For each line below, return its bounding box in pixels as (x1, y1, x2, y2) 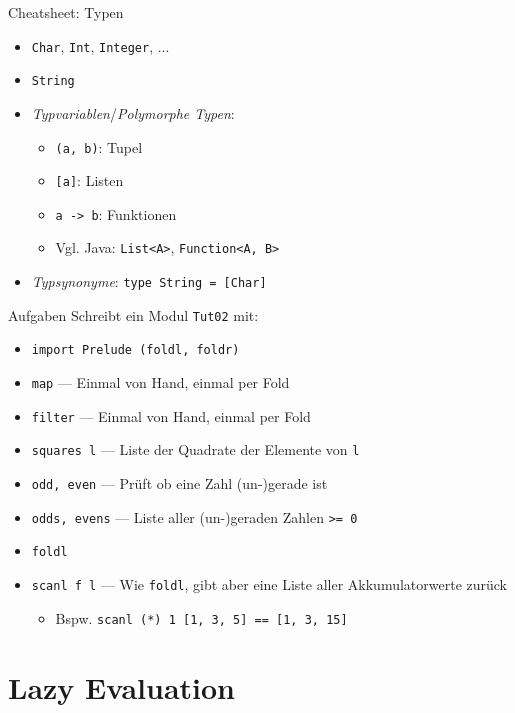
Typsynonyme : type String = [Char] (31, 271, 267, 292)
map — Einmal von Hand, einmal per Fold (31, 372, 290, 393)
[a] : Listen (55, 170, 124, 191)
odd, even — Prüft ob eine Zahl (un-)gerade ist (31, 473, 328, 494)
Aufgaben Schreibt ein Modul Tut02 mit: (8, 304, 259, 325)
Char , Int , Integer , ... (31, 35, 170, 56)
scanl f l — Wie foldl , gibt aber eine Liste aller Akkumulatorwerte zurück (31, 574, 507, 595)
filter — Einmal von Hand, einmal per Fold (31, 405, 311, 426)
